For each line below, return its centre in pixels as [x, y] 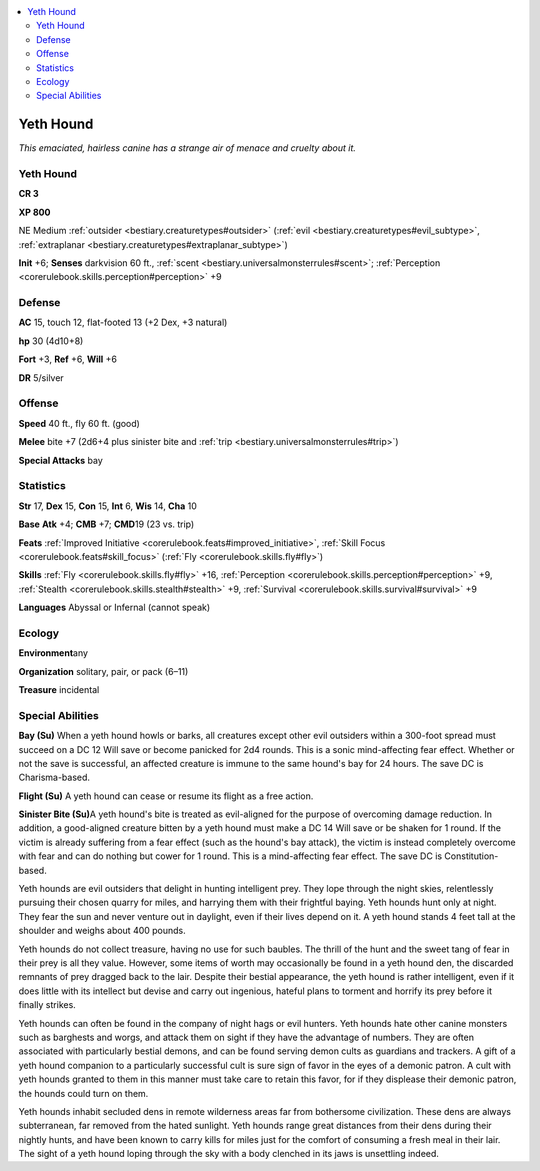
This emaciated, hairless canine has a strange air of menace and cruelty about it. [187, 148]
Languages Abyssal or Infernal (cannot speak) [114, 607]
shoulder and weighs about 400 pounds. [102, 931]
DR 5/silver [41, 377]
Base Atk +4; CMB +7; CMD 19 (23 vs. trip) [106, 524]
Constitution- [471, 856]
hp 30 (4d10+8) [51, 341]
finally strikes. [47, 1005]
